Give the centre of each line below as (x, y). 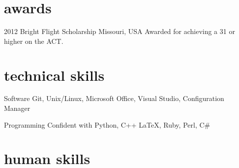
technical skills (54, 75)
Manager (17, 108)
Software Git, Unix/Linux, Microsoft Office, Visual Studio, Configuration (114, 98)
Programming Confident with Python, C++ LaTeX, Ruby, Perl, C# (107, 124)
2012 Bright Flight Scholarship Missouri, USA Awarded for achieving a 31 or (119, 31)
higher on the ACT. (34, 41)
